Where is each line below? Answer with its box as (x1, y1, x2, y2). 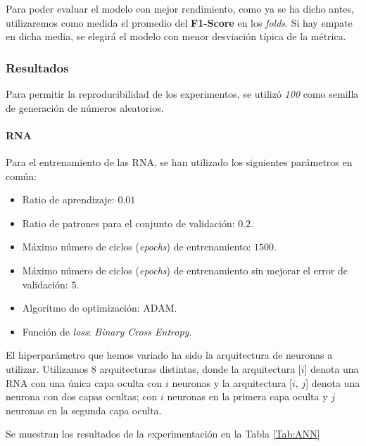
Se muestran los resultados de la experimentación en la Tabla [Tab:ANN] (6, 426, 320, 441)
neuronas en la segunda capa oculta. (6, 402, 162, 417)
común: (6, 168, 37, 183)
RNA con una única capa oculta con (6, 375, 163, 390)
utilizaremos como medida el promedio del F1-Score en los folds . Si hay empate (6, 15, 353, 30)
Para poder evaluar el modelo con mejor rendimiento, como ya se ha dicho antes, (6, 1, 354, 15)
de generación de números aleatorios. (6, 100, 164, 115)
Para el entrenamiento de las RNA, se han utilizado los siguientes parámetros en (6, 154, 353, 169)
